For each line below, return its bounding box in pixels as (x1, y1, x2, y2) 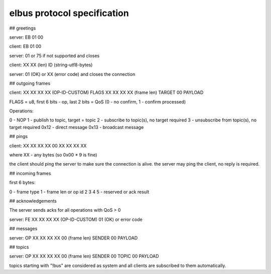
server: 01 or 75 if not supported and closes (9, 53, 100, 59)
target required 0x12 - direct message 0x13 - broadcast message (9, 124, 144, 130)
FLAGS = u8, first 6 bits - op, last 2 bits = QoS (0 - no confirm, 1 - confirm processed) (9, 98, 186, 105)
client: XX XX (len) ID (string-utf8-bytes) (9, 62, 93, 68)
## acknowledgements (9, 198, 57, 204)
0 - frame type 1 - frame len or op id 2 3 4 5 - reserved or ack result (9, 189, 150, 195)
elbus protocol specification (9, 8, 129, 19)
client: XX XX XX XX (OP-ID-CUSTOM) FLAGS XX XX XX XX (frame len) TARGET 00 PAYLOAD (9, 89, 204, 95)
